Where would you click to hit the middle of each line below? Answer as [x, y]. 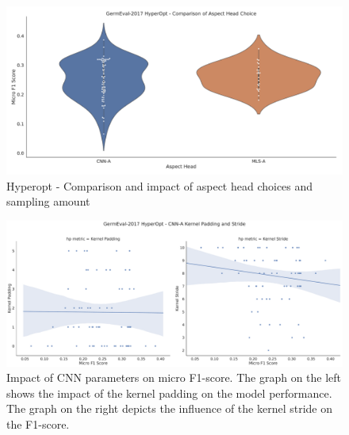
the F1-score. [38, 424]
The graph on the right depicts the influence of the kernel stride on [169, 408]
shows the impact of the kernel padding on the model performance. [169, 393]
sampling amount [48, 201]
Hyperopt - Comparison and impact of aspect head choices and [160, 185]
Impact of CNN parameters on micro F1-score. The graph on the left [174, 377]
